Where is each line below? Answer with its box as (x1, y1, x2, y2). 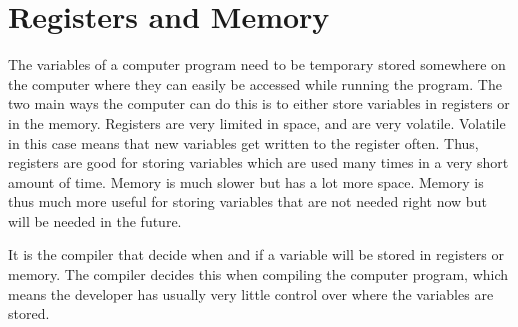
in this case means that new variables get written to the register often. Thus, (8, 132, 479, 153)
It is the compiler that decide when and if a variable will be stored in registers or (8, 244, 504, 265)
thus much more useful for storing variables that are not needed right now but (8, 191, 487, 212)
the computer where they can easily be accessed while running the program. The (8, 73, 502, 94)
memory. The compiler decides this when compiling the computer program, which (8, 264, 509, 285)
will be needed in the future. (8, 210, 182, 231)
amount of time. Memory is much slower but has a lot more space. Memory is (8, 171, 484, 192)
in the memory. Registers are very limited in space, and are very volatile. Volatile (8, 112, 506, 133)
